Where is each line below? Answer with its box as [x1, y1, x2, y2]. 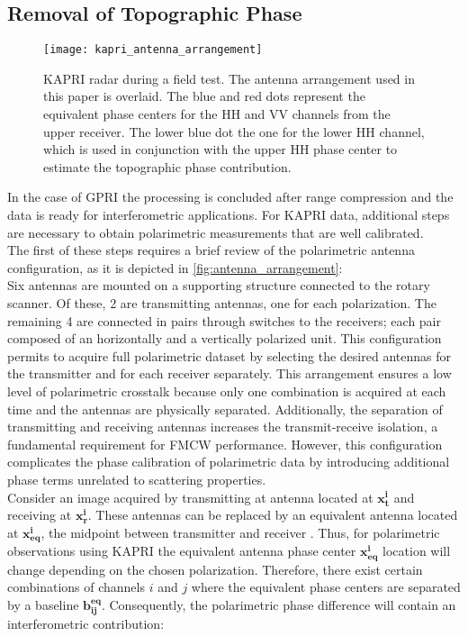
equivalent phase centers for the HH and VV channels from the [43, 104, 391, 123]
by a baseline [7, 595, 79, 613]
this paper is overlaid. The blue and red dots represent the [43, 86, 365, 105]
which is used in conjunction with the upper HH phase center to [43, 140, 398, 159]
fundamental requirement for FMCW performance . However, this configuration [7, 434, 443, 453]
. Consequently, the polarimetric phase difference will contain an [101, 595, 456, 613]
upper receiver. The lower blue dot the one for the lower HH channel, [43, 122, 425, 141]
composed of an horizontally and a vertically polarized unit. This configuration [7, 329, 442, 348]
